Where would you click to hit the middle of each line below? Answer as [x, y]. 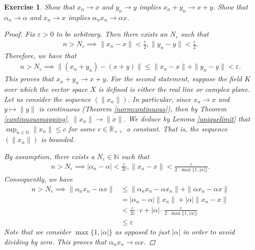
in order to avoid [209, 232]
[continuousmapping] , [37, 119]
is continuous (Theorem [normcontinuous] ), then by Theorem [133, 109]
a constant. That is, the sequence [177, 128]
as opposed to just [142, 232]
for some [82, 128]
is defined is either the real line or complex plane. [174, 89]
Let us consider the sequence [47, 99]
